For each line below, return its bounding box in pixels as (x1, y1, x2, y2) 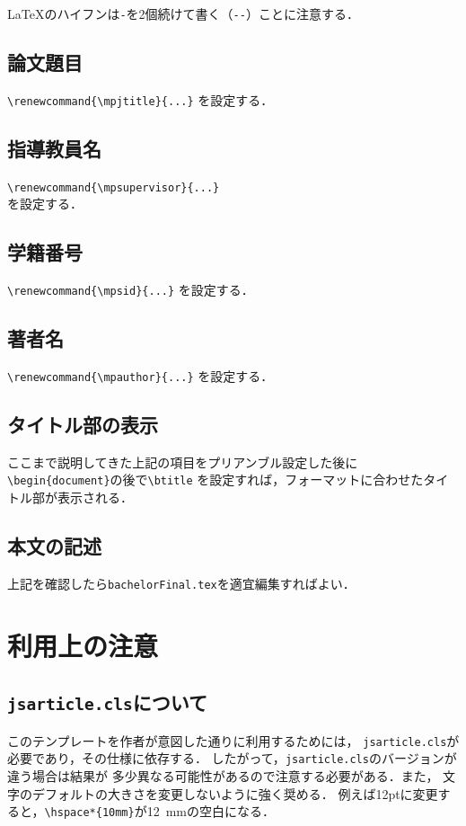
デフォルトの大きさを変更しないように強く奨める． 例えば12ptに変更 (31, 784, 438, 803)
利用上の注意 (7, 626, 159, 663)
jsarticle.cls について (7, 688, 208, 716)
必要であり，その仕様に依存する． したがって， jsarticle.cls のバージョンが (7, 749, 457, 768)
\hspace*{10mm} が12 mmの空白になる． (44, 802, 276, 821)
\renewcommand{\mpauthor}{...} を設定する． (7, 367, 274, 386)
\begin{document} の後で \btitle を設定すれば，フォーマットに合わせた (7, 470, 424, 489)
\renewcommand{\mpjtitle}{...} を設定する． (7, 90, 274, 109)
